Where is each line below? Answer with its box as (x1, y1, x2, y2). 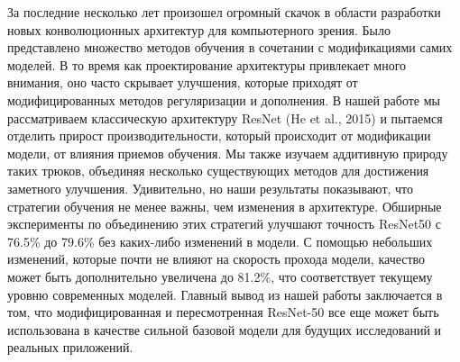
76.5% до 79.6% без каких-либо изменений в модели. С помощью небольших (7, 231, 433, 250)
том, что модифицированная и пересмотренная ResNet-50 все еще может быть (7, 303, 439, 321)
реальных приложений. (7, 338, 133, 357)
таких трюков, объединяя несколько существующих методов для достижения (7, 161, 429, 180)
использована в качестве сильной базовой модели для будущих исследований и (7, 320, 442, 339)
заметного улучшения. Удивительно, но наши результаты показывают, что (7, 178, 414, 197)
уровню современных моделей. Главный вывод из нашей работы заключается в (7, 285, 443, 303)
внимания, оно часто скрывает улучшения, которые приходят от (7, 73, 358, 92)
